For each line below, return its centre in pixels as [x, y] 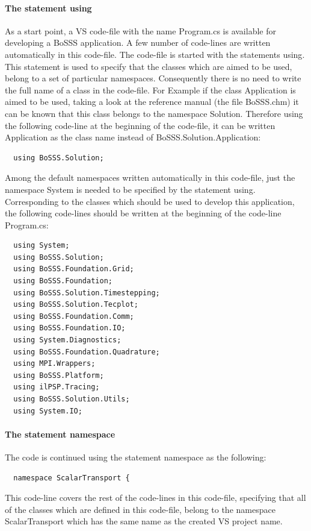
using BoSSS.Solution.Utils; [72, 399]
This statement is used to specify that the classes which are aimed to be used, [149, 66]
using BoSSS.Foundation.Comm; [74, 316]
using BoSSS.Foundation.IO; [69, 328]
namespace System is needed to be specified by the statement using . [130, 189]
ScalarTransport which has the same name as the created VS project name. [144, 521]
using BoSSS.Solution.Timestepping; [87, 293]
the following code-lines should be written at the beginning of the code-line [143, 213]
